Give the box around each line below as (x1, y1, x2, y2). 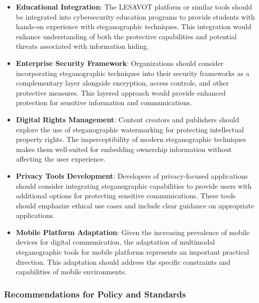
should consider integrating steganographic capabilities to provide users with (16, 180, 252, 191)
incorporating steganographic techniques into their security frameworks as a (16, 67, 249, 78)
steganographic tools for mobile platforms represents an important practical (16, 247, 249, 257)
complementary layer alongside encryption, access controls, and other (16, 78, 229, 88)
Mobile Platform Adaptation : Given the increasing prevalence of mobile (16, 226, 250, 237)
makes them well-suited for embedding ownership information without (16, 143, 232, 154)
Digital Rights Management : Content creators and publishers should (16, 114, 239, 124)
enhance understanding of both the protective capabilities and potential (16, 31, 237, 41)
